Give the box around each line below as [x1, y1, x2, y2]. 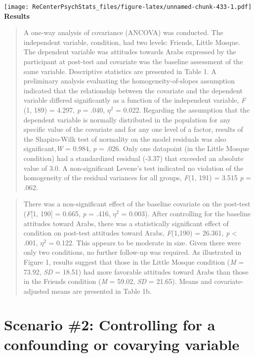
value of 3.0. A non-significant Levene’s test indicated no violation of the [23, 162, 244, 173]
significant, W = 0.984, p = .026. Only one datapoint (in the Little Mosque [23, 143, 250, 154]
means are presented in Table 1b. [51, 285, 152, 296]
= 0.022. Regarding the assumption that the [116, 105, 250, 115]
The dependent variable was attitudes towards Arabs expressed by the [23, 46, 236, 57]
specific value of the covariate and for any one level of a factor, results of [23, 124, 243, 134]
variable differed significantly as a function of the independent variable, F [23, 95, 246, 105]
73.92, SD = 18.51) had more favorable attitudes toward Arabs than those [23, 266, 249, 277]
